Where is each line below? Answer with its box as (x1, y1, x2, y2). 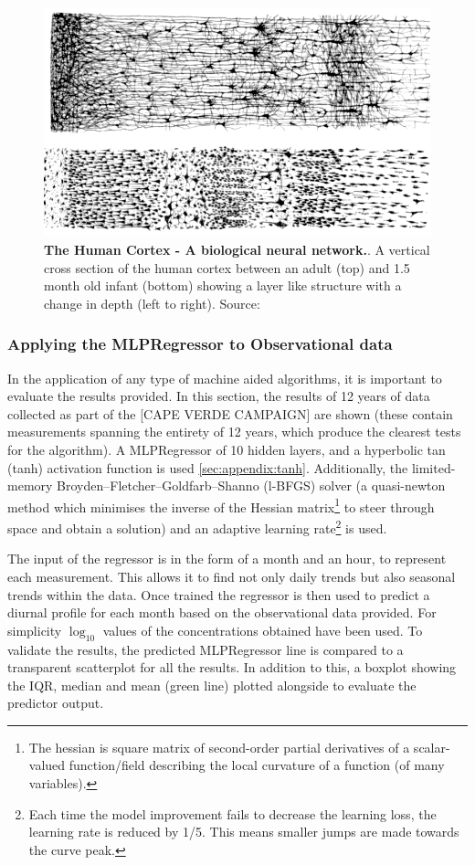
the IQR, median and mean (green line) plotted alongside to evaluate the (7, 675, 417, 694)
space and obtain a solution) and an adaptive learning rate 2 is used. (7, 516, 387, 537)
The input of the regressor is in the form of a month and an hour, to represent (7, 549, 447, 568)
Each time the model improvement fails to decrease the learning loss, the (28, 804, 437, 823)
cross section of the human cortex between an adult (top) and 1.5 (44, 258, 410, 277)
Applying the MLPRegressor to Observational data (7, 332, 393, 355)
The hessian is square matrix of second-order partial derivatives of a (28, 737, 410, 756)
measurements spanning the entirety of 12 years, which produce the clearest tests (7, 422, 461, 441)
